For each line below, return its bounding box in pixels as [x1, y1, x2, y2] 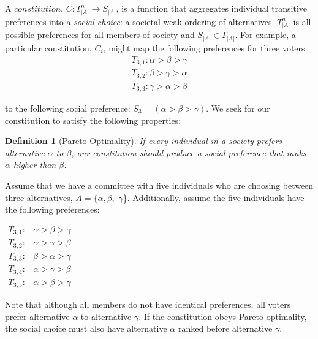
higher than [13, 158, 56, 171]
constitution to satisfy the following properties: [5, 113, 181, 126]
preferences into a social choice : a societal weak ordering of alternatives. [5, 15, 274, 28]
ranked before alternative [178, 322, 273, 335]
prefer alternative [5, 310, 70, 322]
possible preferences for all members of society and [5, 28, 195, 41]
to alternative [80, 310, 132, 322]
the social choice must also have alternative [5, 322, 167, 335]
